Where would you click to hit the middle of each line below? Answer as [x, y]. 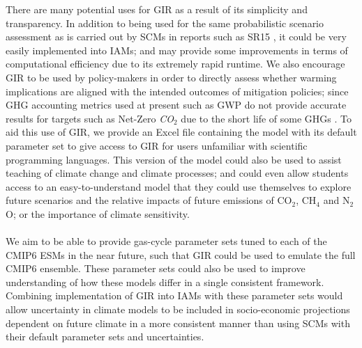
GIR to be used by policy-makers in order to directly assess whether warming [171, 77]
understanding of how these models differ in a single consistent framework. [165, 282]
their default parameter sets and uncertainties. [105, 337]
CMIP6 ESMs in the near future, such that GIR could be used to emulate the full [181, 254]
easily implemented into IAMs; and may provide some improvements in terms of [177, 50]
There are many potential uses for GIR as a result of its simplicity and [157, 9]
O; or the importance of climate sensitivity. [98, 213]
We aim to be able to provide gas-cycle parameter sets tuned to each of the [166, 241]
